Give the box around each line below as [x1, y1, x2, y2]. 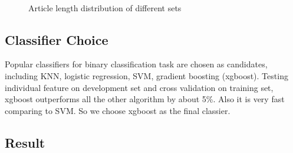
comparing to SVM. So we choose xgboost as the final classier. [5, 104, 231, 116]
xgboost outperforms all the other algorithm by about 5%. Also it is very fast [5, 93, 285, 105]
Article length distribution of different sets [28, 1, 182, 14]
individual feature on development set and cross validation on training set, [5, 81, 274, 93]
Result [5, 133, 45, 151]
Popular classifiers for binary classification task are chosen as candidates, [5, 58, 268, 70]
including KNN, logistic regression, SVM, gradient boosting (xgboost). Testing [5, 69, 288, 82]
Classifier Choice [5, 30, 108, 48]
